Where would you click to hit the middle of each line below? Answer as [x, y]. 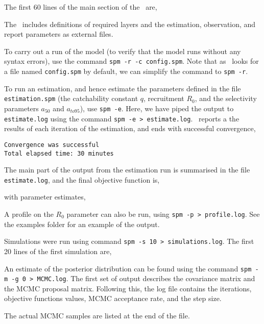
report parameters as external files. [59, 34]
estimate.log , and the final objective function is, [82, 179]
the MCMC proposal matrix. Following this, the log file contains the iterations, [128, 288]
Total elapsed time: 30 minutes [59, 153]
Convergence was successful [52, 145]
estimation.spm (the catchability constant [71, 98]
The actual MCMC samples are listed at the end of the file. [97, 315]
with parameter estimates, [45, 197]
